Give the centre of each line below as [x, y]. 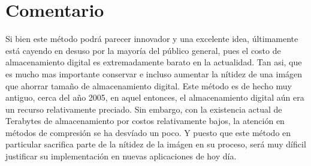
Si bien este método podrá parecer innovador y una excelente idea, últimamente [152, 39]
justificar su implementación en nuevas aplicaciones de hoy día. [121, 156]
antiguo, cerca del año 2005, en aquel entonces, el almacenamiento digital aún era [155, 97]
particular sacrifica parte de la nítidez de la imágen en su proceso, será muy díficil [156, 144]
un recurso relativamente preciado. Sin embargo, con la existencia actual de [144, 109]
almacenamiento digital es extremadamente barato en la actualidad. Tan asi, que [154, 62]
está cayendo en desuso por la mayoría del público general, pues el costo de [143, 50]
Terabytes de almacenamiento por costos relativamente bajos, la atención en [145, 121]
